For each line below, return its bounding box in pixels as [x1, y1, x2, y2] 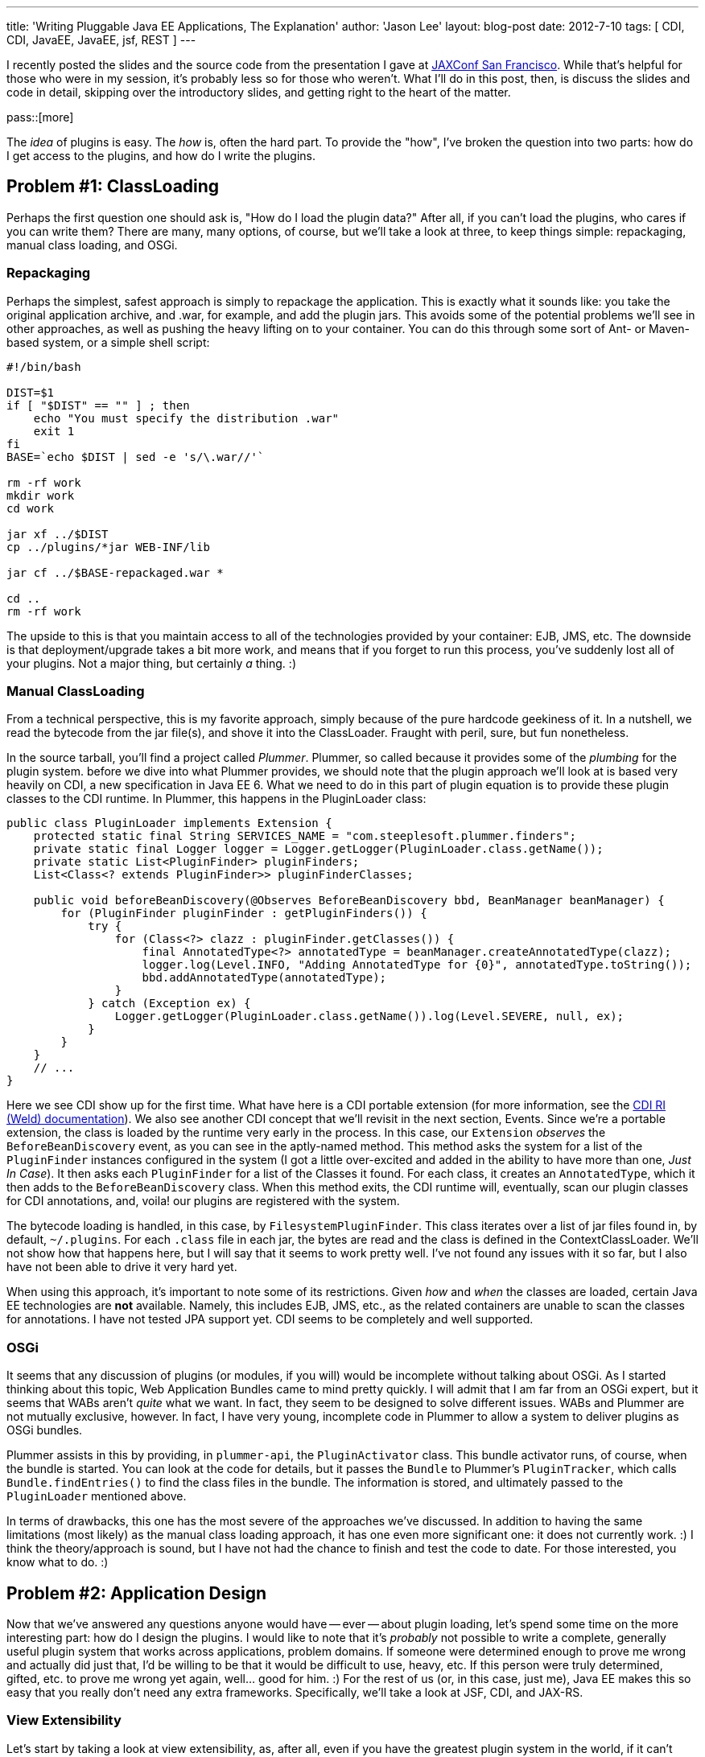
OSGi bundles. [6, 1423, 83, 1438]
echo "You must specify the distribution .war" [33, 411, 340, 425]
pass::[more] [6, 110, 74, 124]
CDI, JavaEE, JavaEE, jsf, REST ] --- [6, 33, 196, 47]
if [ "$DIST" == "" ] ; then [6, 398, 190, 412]
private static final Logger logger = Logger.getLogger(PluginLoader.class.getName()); [33, 842, 604, 856]
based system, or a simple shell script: [6, 335, 210, 349]
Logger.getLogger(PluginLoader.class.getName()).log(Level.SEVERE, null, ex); [114, 1010, 625, 1023]
